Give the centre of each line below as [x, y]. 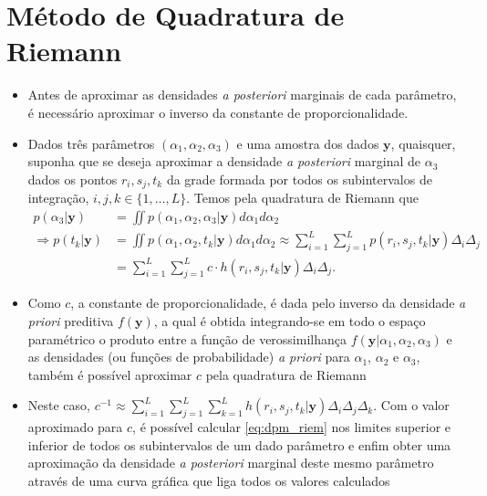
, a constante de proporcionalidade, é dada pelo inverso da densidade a [268, 303]
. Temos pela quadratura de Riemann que [302, 198]
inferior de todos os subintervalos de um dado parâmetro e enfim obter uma [239, 444]
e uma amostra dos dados [308, 143]
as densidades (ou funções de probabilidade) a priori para [189, 357]
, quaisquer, [423, 143]
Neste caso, [59, 405]
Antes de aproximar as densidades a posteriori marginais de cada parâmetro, [242, 95]
